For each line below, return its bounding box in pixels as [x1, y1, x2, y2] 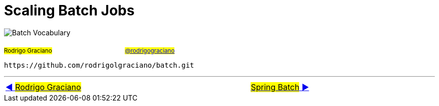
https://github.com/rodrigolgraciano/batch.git [4, 61, 194, 69]
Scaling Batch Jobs [4, 2, 135, 19]
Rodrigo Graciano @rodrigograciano [4, 47, 175, 54]
